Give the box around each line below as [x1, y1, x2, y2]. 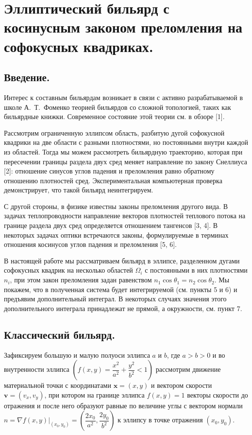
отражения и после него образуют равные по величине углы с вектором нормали [4, 400, 243, 410]
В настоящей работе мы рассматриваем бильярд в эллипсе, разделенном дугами [4, 255, 240, 265]
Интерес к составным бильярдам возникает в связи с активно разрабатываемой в [4, 92, 243, 102]
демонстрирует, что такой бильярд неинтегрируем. [4, 185, 153, 195]
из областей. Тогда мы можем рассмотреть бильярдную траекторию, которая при [4, 146, 243, 157]
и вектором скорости [151, 380, 212, 390]
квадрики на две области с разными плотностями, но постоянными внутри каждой [4, 137, 249, 147]
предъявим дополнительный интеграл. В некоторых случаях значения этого [4, 294, 227, 304]
